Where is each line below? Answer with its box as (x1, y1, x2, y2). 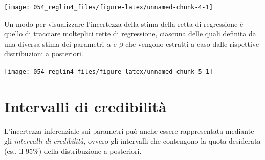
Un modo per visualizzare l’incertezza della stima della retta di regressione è (4, 18, 244, 29)
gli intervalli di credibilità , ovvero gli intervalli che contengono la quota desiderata (4, 135, 261, 146)
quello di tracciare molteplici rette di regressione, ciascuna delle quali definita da (4, 28, 256, 39)
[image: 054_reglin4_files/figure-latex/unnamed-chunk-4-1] (4, 4, 213, 11)
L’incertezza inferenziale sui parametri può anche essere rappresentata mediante (4, 125, 254, 136)
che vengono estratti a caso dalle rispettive (125, 38, 259, 49)
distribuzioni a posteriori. (4, 48, 83, 59)
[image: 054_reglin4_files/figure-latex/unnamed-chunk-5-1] (4, 68, 213, 76)
